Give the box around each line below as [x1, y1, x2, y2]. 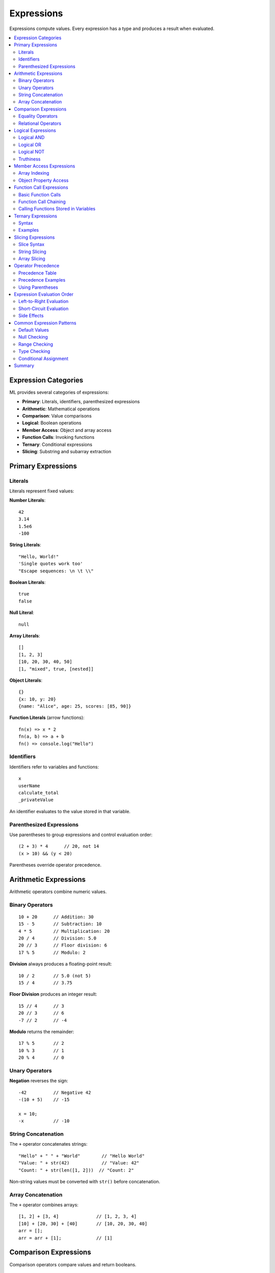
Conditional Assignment [18, 355, 69, 362]
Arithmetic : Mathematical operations [22, 405, 100, 412]
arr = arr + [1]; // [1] [18, 1235, 113, 1241]
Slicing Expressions [14, 234, 56, 240]
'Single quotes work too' [18, 561, 84, 567]
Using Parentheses [18, 284, 59, 290]
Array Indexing [18, 170, 49, 176]
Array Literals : [9, 632, 40, 639]
